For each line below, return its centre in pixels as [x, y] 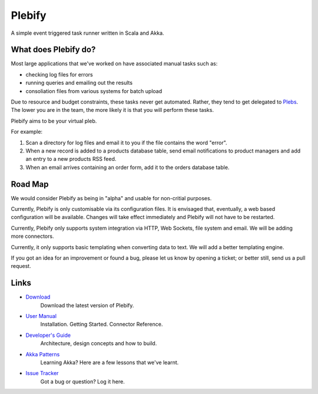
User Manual [41, 316]
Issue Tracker [42, 373]
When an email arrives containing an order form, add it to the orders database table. [127, 167]
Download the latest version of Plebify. [87, 305]
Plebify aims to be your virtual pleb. [54, 121]
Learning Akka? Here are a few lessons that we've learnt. [110, 363]
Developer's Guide [48, 335]
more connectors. [32, 236]
